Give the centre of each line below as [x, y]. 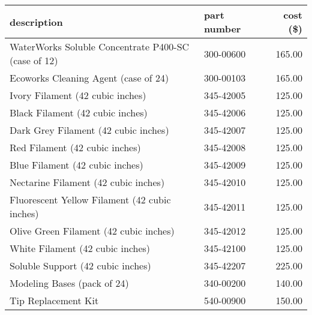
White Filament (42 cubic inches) [80, 248]
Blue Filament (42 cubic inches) [76, 165]
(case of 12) [34, 60]
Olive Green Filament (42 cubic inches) [92, 231]
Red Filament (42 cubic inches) [75, 147]
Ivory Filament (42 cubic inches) [78, 95]
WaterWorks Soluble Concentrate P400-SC [100, 46]
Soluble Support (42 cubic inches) [80, 265]
